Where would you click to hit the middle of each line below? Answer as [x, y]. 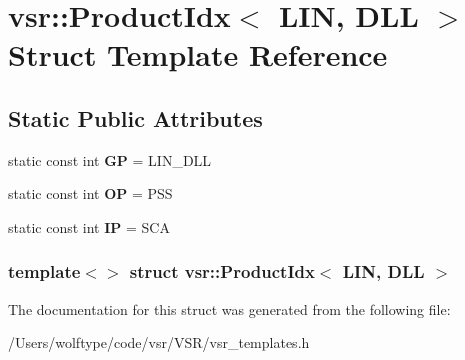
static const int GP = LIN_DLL [110, 159]
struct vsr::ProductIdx [222, 271]
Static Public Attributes [135, 117]
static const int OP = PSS [90, 193]
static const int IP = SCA [89, 226]
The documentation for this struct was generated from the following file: [229, 308]
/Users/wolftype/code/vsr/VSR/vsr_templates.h [159, 342]
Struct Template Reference [198, 54]
